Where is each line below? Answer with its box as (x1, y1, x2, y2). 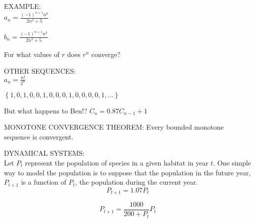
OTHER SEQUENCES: (4, 65, 76, 76)
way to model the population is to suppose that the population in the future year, (4, 167, 251, 177)
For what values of (4, 49, 60, 59)
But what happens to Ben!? (4, 105, 87, 115)
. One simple (213, 157, 251, 167)
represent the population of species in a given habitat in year (25, 157, 208, 167)
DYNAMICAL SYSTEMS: (4, 148, 85, 158)
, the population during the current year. (75, 177, 198, 187)
